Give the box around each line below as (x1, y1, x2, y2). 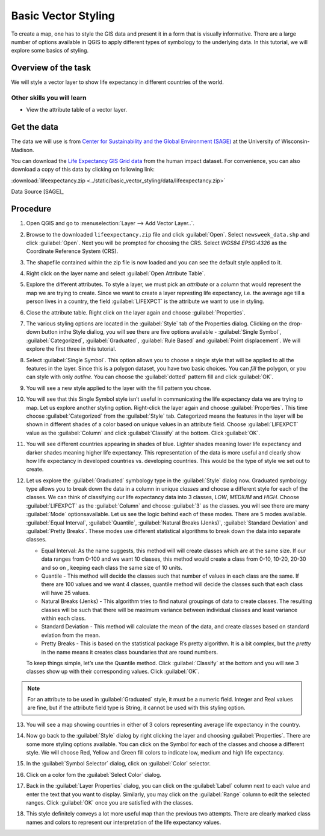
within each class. (41, 614, 86, 622)
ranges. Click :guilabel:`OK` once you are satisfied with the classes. (26, 799, 193, 806)
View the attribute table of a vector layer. (26, 106, 128, 113)
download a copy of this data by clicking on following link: (11, 166, 155, 173)
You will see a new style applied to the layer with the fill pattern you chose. (26, 384, 212, 392)
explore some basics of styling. (11, 47, 89, 54)
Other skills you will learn (11, 94, 87, 102)
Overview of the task (11, 63, 91, 73)
